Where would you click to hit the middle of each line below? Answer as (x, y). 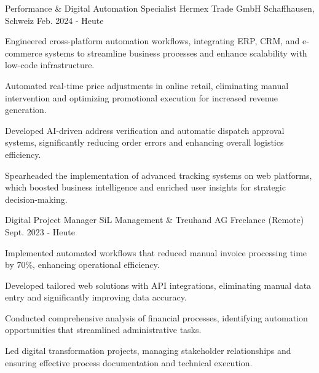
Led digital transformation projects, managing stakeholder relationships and (148, 351)
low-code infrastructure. (50, 65)
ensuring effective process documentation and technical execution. (129, 362)
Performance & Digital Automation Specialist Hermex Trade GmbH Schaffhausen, (160, 8)
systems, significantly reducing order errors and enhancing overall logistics (144, 142)
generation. (26, 110)
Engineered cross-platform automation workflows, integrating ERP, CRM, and (152, 41)
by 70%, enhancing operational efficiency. (82, 265)
